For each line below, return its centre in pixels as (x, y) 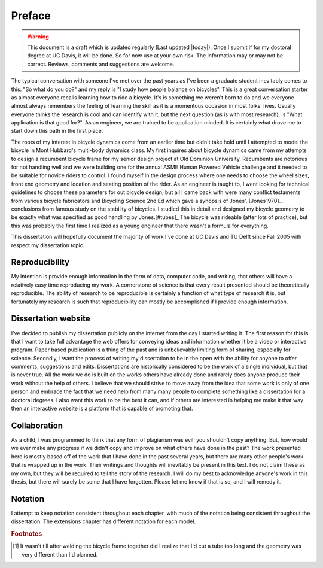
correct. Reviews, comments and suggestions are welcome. (101, 64)
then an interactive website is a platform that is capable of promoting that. (102, 408)
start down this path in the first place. (57, 131)
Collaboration (37, 425)
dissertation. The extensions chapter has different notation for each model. (103, 521)
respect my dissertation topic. (48, 245)
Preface (31, 16)
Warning (38, 37)
